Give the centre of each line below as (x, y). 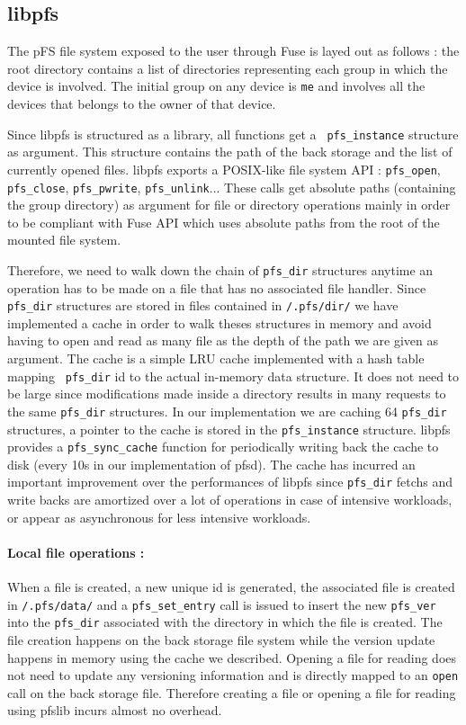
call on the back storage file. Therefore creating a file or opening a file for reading (232, 692)
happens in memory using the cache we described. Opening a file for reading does (232, 657)
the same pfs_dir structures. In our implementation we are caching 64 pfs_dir (227, 411)
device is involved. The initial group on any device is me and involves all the (216, 86)
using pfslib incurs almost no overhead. (115, 710)
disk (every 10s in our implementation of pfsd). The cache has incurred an (211, 464)
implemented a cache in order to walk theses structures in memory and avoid (220, 322)
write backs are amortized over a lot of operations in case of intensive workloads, (230, 500)
